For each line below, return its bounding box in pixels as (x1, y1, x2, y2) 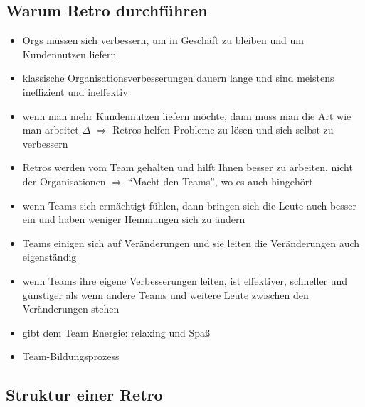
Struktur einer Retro (6, 384, 163, 406)
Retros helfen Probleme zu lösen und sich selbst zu (112, 122, 334, 137)
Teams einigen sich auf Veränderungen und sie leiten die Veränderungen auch (22, 235, 360, 250)
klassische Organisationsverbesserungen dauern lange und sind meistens (22, 70, 334, 85)
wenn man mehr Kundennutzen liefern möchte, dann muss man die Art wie (22, 108, 351, 123)
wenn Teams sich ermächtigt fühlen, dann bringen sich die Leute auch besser (22, 197, 357, 212)
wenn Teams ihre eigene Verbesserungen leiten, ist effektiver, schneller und (22, 273, 348, 288)
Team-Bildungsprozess (22, 349, 120, 364)
